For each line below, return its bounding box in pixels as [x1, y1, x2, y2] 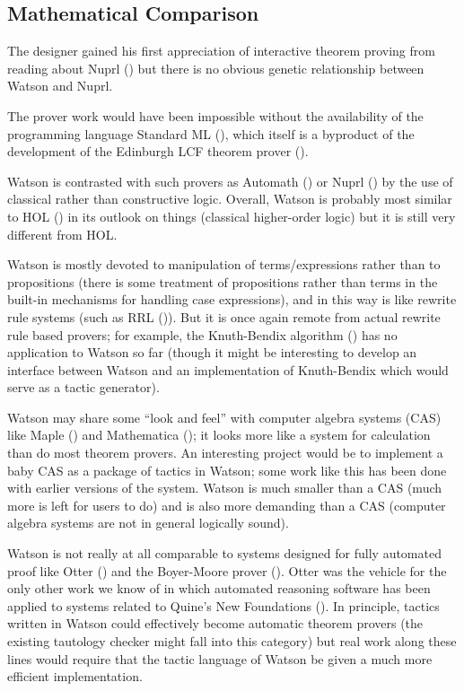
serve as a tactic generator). [7, 378, 160, 397]
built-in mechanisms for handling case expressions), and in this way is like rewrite [7, 290, 457, 309]
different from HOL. [7, 224, 118, 243]
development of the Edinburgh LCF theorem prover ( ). [7, 142, 309, 161]
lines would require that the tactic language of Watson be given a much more [7, 649, 433, 668]
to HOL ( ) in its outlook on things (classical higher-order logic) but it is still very [7, 206, 456, 225]
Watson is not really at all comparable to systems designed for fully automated [7, 544, 442, 563]
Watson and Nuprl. [7, 76, 113, 95]
